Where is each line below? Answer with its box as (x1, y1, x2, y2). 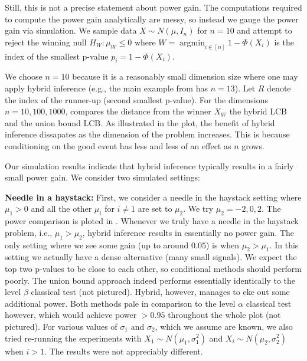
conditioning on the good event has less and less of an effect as (5, 140, 231, 152)
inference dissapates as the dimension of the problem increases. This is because (5, 128, 290, 140)
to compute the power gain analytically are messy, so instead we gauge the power (5, 12, 299, 25)
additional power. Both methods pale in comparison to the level (5, 297, 236, 309)
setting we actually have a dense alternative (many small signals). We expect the (5, 251, 297, 263)
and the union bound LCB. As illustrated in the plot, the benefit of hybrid (5, 116, 275, 129)
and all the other (31, 202, 92, 215)
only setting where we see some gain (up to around (5, 238, 189, 251)
